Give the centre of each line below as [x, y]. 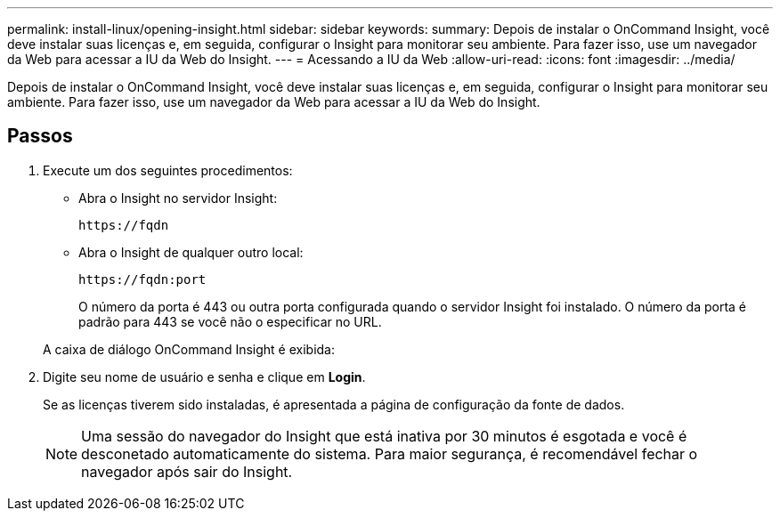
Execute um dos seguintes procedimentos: [168, 170]
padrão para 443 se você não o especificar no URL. [230, 321]
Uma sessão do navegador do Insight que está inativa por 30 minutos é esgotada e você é [384, 436]
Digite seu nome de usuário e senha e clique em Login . [204, 376]
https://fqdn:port [142, 279]
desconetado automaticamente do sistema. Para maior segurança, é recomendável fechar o [390, 453]
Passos [40, 136]
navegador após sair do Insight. [187, 471]
